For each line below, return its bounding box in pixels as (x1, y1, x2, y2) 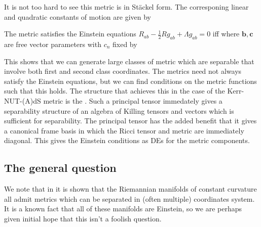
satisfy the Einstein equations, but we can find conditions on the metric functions (4, 75, 257, 86)
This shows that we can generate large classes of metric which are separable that (4, 56, 254, 66)
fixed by (113, 38, 137, 49)
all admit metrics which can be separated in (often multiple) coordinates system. (4, 193, 255, 204)
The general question (4, 160, 117, 175)
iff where (212, 28, 240, 39)
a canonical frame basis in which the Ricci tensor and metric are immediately (4, 125, 244, 135)
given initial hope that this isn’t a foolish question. (4, 213, 162, 223)
